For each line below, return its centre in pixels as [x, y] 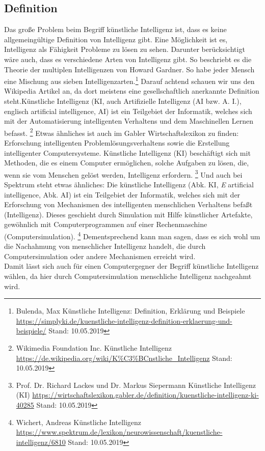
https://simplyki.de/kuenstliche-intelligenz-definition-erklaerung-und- [124, 320]
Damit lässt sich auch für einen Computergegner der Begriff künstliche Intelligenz [131, 266]
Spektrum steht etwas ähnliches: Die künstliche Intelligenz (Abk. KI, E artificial [129, 185]
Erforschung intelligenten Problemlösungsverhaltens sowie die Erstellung [117, 143]
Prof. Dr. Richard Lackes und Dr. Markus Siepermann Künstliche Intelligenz [136, 385]
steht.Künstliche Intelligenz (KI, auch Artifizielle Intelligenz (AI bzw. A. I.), [123, 101]
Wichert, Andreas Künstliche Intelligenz [79, 422]
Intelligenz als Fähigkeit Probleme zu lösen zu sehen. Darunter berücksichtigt [125, 49]
